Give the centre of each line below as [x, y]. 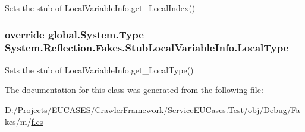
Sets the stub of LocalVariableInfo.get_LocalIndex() [100, 8]
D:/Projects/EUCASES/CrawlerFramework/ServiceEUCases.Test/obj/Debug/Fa [152, 109]
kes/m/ [18, 121]
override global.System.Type [74, 34]
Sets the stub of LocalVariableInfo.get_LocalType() [99, 70]
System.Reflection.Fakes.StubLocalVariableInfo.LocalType [147, 48]
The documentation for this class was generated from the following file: [134, 90]
